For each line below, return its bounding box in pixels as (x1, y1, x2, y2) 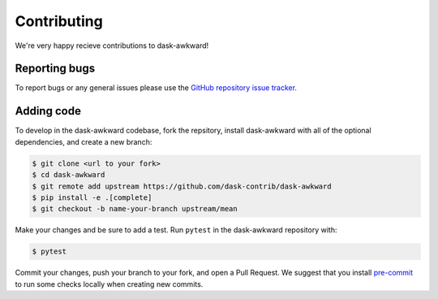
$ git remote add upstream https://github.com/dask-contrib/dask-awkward (32, 181, 332, 191)
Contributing (15, 12, 103, 30)
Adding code (15, 104, 81, 118)
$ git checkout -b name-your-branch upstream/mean (32, 204, 238, 214)
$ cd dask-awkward (32, 171, 105, 180)
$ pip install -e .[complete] (32, 193, 152, 202)
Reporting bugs (15, 62, 96, 76)
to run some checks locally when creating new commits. (15, 279, 204, 288)
